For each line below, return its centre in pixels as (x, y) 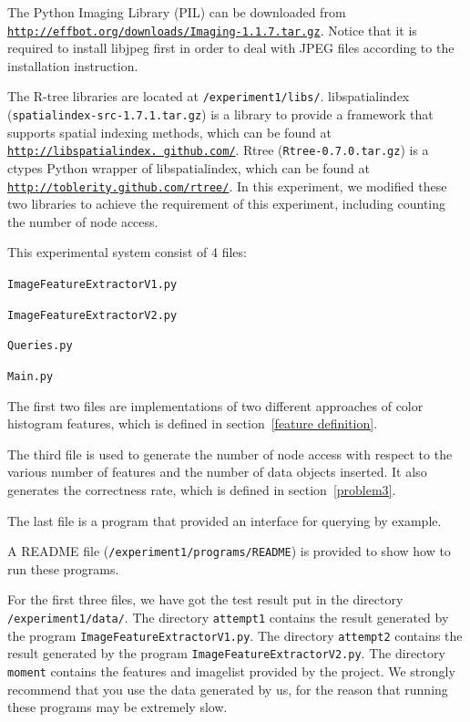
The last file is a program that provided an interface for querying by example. (225, 520)
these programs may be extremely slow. (117, 707)
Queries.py (40, 346)
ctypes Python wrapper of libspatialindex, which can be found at (189, 168)
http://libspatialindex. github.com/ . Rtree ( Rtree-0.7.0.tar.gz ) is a (218, 150)
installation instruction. (73, 65)
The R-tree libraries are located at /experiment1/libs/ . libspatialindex (209, 96)
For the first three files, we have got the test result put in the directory (205, 599)
